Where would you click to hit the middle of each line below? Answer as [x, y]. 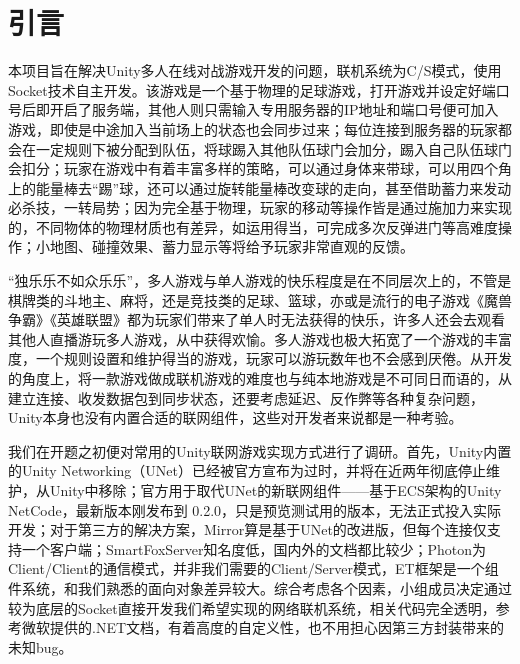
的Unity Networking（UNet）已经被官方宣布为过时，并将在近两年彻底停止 [247, 470]
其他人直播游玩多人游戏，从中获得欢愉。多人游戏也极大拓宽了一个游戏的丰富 [260, 338]
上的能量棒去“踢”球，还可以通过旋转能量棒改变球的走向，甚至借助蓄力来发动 [260, 187]
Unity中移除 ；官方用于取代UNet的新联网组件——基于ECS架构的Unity [275, 490]
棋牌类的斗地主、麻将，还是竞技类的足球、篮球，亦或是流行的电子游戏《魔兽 [260, 299]
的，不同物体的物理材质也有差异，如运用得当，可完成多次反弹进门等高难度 [253, 226]
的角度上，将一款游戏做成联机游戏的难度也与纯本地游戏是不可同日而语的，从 [260, 378]
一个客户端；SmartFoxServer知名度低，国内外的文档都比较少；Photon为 [254, 548]
